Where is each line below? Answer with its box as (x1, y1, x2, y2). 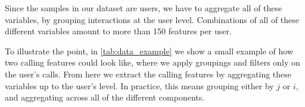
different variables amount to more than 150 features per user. (5, 25, 232, 37)
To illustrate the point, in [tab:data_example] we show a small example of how (5, 44, 294, 57)
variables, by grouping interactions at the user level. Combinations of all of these (5, 13, 300, 25)
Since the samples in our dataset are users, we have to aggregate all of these (5, 2, 282, 14)
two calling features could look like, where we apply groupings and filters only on (5, 56, 300, 69)
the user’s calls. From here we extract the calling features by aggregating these (5, 67, 292, 80)
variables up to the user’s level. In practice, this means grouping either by (5, 79, 274, 92)
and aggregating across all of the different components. (5, 91, 205, 103)
